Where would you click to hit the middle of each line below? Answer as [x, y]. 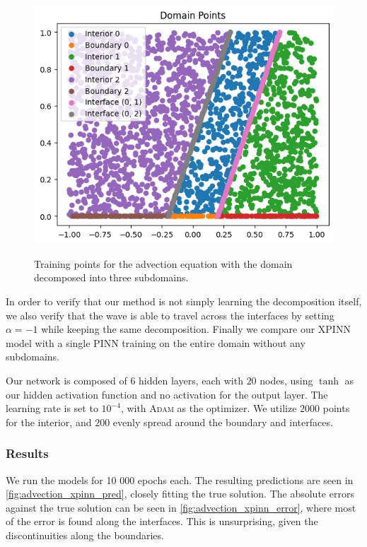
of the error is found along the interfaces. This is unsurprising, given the [162, 521]
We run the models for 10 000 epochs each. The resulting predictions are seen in [180, 480]
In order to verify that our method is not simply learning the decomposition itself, [184, 301]
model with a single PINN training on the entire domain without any [156, 342]
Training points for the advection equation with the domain [163, 263]
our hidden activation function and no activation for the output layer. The [167, 394]
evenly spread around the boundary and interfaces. [223, 422]
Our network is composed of [66, 380]
